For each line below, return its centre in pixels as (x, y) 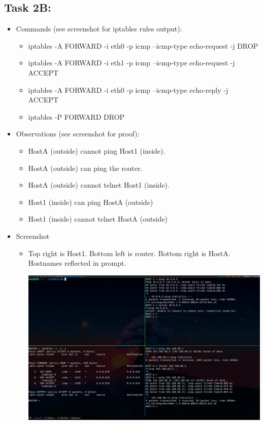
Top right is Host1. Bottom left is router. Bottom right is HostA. (129, 253)
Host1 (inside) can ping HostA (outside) (91, 202)
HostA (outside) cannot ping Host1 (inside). (97, 150)
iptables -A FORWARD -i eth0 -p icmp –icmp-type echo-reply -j (128, 90)
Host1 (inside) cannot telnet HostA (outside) (98, 219)
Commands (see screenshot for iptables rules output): (99, 29)
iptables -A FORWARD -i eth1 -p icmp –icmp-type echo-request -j (131, 63)
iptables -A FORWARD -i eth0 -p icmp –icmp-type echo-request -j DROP (143, 45)
